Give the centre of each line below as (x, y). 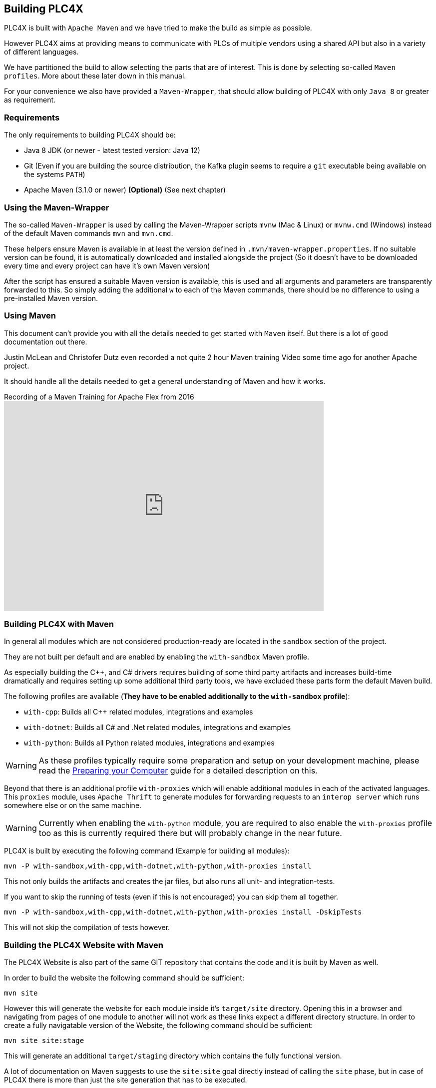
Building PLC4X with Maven (59, 624)
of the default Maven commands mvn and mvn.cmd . (89, 233)
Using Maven (30, 316)
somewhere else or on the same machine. (73, 805)
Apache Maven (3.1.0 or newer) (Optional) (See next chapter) (125, 190)
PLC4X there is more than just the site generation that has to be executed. (126, 1080)
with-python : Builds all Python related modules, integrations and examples (149, 743)
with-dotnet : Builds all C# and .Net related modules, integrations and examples (158, 727)
